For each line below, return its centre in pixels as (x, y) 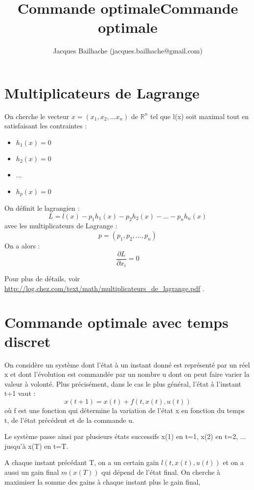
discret (28, 341)
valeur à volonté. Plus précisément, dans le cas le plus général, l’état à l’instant (123, 383)
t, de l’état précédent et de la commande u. (69, 420)
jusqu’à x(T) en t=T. (36, 446)
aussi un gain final (32, 472)
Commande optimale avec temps (116, 322)
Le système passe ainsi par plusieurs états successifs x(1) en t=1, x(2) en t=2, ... (125, 436)
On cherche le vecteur (37, 116)
